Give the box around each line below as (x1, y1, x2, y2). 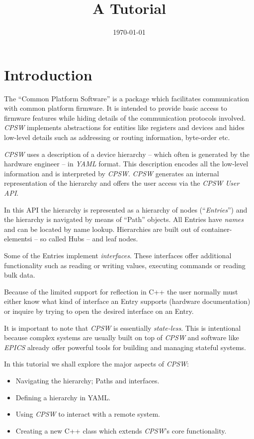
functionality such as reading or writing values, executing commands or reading (4, 260, 246, 270)
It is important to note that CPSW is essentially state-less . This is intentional (4, 322, 241, 333)
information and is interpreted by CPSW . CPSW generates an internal (4, 168, 219, 178)
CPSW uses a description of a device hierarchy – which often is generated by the (4, 148, 250, 159)
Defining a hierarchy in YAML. (15, 392, 111, 402)
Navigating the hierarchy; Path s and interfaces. (15, 375, 160, 385)
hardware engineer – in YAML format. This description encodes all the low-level (4, 158, 249, 169)
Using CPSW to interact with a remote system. (15, 409, 160, 419)
